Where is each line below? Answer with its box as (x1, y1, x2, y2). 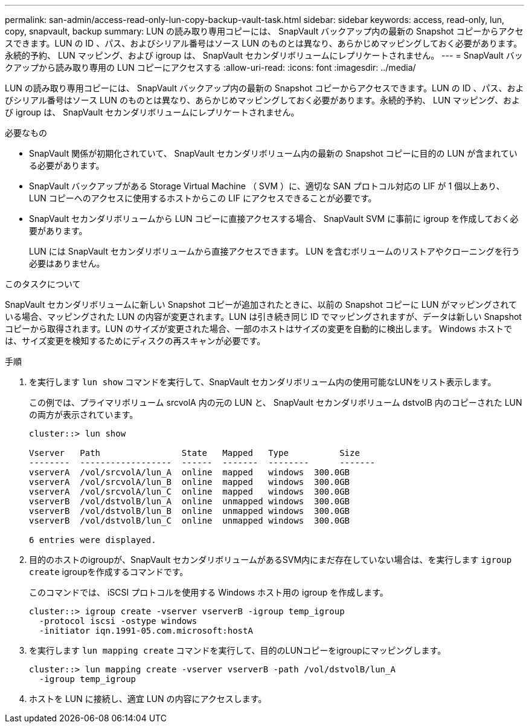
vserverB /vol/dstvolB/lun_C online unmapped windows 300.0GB (29, 516, 350, 525)
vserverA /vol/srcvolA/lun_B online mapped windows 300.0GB (29, 477, 350, 487)
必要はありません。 (29, 258, 105, 268)
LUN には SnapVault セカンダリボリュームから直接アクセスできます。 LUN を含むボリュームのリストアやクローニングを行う (29, 246, 520, 256)
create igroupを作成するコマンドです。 (29, 567, 188, 577)
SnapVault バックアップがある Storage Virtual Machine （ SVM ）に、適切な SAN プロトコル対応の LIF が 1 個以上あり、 (29, 181, 505, 191)
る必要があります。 (29, 160, 104, 171)
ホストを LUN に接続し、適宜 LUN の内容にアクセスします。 (29, 694, 267, 704)
